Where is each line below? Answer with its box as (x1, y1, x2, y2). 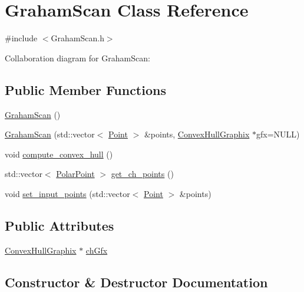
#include (5, 32, 38, 44)
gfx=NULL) (256, 128, 300, 140)
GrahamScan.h (51, 32, 104, 44)
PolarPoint (56, 168, 95, 180)
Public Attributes (5, 216, 114, 234)
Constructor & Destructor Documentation (5, 273, 268, 291)
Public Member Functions (5, 80, 166, 99)
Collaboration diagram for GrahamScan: (5, 51, 150, 64)
